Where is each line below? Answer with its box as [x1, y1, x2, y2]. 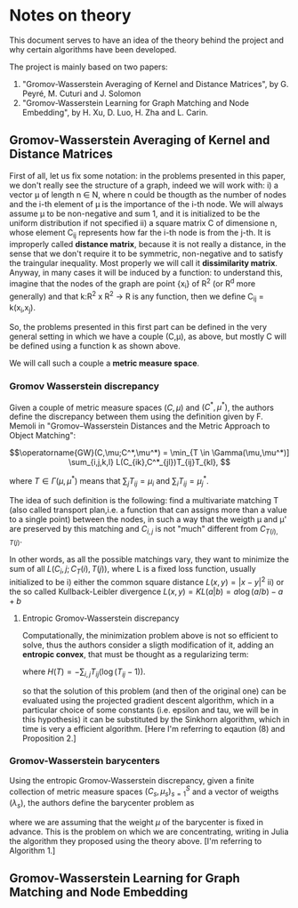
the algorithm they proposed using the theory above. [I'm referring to [9, 836, 262, 847]
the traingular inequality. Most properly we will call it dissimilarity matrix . [9, 257, 278, 268]
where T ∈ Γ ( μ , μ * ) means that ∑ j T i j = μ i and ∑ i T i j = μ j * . [9, 474, 209, 488]
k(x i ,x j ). [9, 302, 36, 316]
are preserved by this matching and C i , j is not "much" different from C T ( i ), [9, 523, 278, 536]
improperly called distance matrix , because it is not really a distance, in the [9, 238, 286, 249]
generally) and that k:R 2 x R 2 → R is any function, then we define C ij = [9, 290, 264, 303]
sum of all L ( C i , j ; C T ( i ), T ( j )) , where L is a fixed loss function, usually [9, 564, 256, 576]
